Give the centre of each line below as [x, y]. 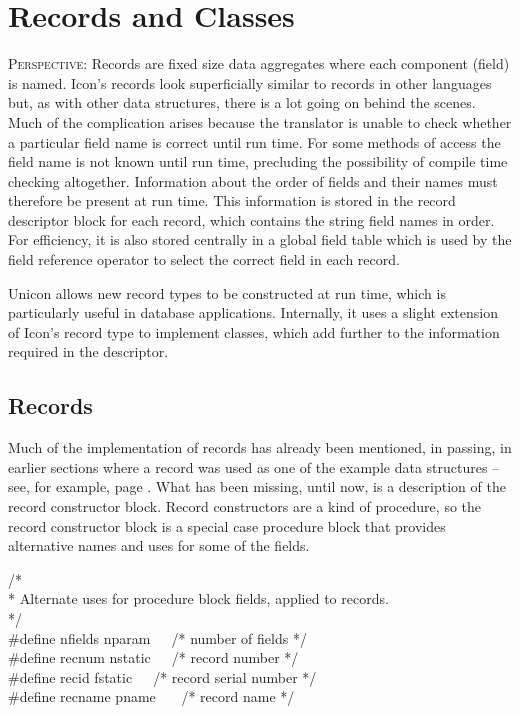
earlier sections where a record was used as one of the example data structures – [254, 466]
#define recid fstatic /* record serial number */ [162, 676]
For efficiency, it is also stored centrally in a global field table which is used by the [260, 239]
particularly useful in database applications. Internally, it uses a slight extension [253, 312]
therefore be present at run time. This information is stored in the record [232, 200]
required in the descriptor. [88, 351]
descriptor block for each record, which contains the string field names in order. [251, 219]
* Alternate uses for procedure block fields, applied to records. [198, 598]
